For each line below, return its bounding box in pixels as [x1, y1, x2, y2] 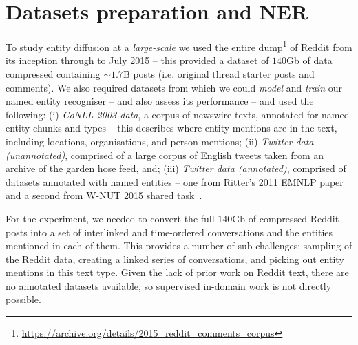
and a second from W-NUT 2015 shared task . [6, 188, 202, 202]
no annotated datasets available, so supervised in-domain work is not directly [6, 278, 332, 293]
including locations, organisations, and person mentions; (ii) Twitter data [6, 134, 314, 148]
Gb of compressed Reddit [232, 211, 339, 225]
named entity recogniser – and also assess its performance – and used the [6, 94, 314, 108]
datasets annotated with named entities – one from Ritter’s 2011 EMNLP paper [6, 174, 344, 189]
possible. [6, 292, 41, 306]
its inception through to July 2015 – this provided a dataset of [6, 53, 269, 67]
